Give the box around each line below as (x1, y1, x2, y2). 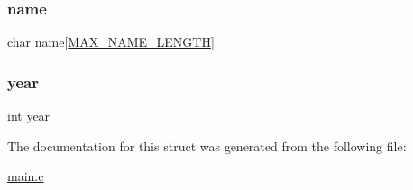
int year (7, 106, 50, 125)
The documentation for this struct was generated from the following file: (7, 136, 407, 155)
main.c (7, 167, 44, 185)
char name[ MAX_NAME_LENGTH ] (7, 32, 215, 51)
